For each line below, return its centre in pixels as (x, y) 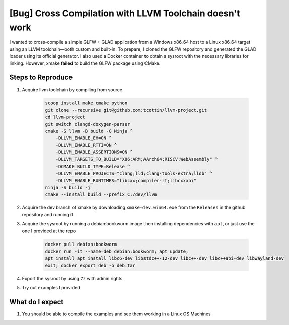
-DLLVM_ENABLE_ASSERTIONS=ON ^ (94, 152)
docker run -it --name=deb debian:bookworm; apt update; (117, 251)
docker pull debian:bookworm (81, 244)
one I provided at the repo (49, 231)
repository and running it (47, 214)
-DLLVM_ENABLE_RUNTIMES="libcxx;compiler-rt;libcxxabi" (126, 180)
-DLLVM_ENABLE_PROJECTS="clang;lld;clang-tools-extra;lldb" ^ (134, 173)
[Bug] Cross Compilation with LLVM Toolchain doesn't (125, 13)
